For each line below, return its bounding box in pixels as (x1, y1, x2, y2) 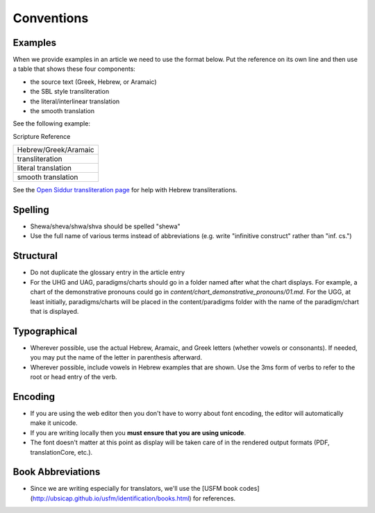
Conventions (12, 10, 89, 26)
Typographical (12, 325, 78, 337)
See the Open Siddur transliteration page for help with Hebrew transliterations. (12, 186, 237, 194)
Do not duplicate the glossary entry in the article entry (30, 268, 185, 277)
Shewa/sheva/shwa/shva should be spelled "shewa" (30, 222, 181, 230)
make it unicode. (30, 419, 78, 427)
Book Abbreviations (12, 466, 101, 478)
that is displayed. (30, 307, 79, 315)
